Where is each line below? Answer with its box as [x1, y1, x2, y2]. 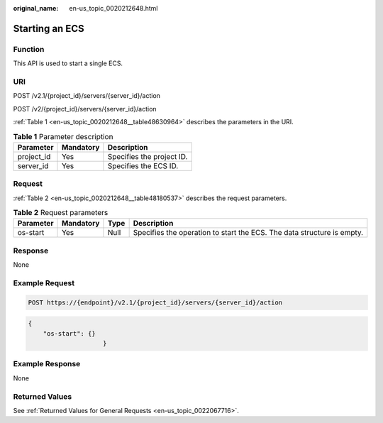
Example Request [13, 278, 74, 287]
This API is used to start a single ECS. [13, 59, 123, 67]
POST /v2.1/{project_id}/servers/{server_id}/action [13, 92, 161, 100]
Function [13, 44, 45, 54]
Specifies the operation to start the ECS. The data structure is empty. [133, 228, 364, 238]
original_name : [13, 4, 59, 12]
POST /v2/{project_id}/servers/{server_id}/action [13, 104, 157, 113]
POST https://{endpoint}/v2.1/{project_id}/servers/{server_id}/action [28, 298, 283, 307]
